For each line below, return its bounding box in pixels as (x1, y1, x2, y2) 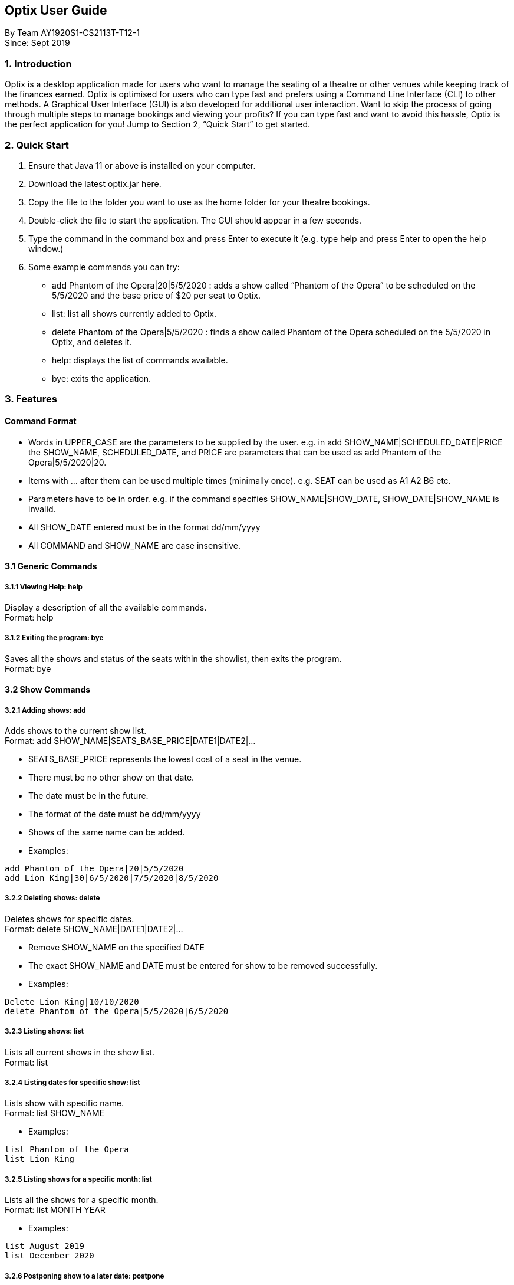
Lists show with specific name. (5, 1098, 124, 1109)
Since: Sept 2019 (5, 38, 70, 48)
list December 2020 (5, 1251, 94, 1261)
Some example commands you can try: (28, 261, 180, 272)
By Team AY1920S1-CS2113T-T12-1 (5, 28, 140, 38)
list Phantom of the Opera (5, 1145, 129, 1155)
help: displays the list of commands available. (52, 355, 228, 365)
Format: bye (5, 663, 51, 674)
